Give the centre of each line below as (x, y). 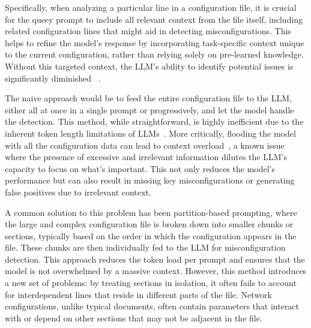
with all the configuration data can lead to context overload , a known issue (145, 145)
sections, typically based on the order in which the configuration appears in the (151, 235)
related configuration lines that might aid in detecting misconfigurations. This (148, 31)
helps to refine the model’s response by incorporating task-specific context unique (155, 42)
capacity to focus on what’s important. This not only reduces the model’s (140, 168)
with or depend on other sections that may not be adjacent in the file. (134, 318)
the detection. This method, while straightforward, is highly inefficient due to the (154, 121)
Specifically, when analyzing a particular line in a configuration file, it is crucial (151, 7)
